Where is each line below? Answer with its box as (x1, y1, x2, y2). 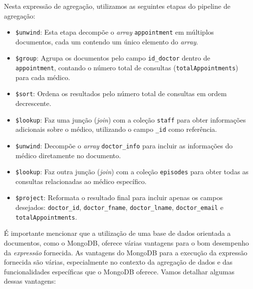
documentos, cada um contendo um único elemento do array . (15, 36, 198, 46)
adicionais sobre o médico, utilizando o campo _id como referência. (15, 124, 217, 134)
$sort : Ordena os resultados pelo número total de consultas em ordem (15, 88, 227, 99)
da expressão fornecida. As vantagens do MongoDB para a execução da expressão (4, 247, 248, 257)
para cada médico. (15, 72, 70, 82)
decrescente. (15, 98, 51, 108)
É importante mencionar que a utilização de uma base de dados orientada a (4, 228, 231, 238)
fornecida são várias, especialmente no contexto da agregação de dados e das (4, 257, 233, 267)
